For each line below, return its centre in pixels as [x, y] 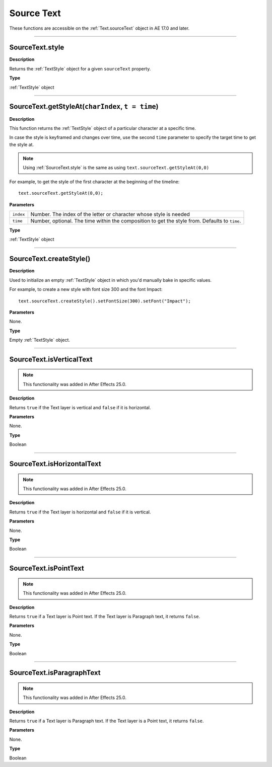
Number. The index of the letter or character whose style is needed [110, 214]
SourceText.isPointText [47, 568]
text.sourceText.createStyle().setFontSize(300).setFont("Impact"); [105, 301]
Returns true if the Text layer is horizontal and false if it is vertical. [80, 512]
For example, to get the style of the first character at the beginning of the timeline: [94, 182]
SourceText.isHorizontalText [55, 464]
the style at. [22, 144]
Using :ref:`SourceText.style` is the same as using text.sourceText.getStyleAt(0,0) [116, 168]
